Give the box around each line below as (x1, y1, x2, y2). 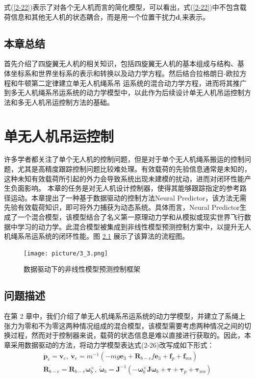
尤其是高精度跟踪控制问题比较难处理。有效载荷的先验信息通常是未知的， (17, 164, 251, 174)
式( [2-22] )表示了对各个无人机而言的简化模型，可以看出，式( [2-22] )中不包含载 (4, 2, 247, 12)
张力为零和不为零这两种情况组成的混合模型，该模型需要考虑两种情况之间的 (4, 320, 244, 330)
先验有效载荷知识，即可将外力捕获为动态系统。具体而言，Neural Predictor (4, 202, 240, 212)
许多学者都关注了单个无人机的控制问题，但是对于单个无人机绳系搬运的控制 (4, 154, 244, 164)
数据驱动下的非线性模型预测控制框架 (24, 264, 140, 274)
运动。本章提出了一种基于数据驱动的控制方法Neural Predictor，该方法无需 (10, 192, 247, 202)
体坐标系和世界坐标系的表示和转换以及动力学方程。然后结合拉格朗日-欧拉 (4, 68, 240, 78)
